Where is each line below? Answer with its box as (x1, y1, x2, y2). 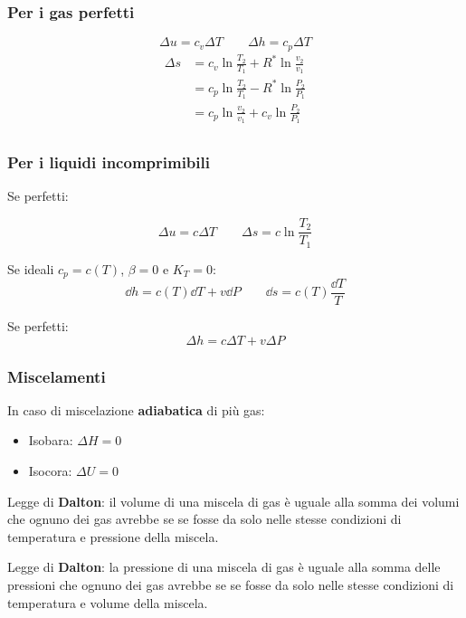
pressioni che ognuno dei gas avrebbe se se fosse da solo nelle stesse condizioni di (7, 575, 454, 594)
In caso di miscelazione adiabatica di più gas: (7, 400, 265, 419)
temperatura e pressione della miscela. (7, 527, 219, 546)
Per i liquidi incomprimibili (7, 151, 210, 174)
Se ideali (7, 259, 54, 278)
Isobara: (28, 431, 73, 450)
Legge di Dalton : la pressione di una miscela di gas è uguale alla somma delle (7, 557, 441, 576)
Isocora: (28, 461, 72, 480)
